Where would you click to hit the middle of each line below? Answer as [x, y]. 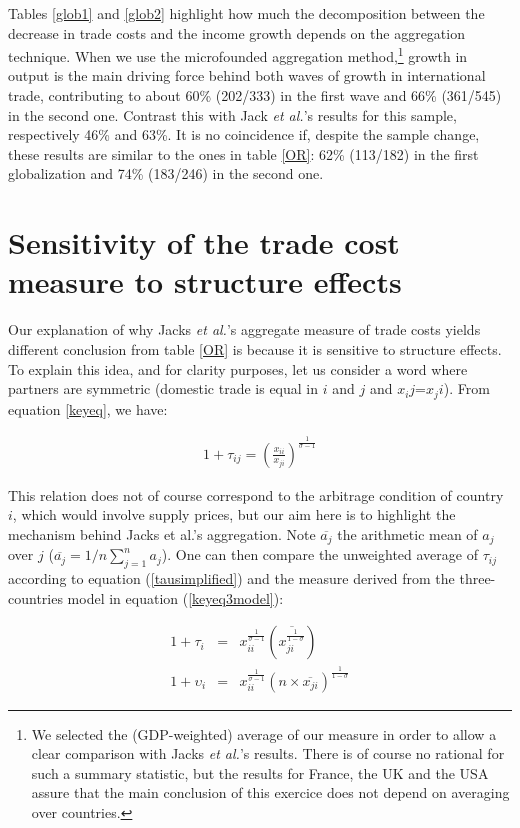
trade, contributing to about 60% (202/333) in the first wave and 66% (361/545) [255, 95]
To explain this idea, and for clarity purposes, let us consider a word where [238, 368]
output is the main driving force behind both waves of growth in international [247, 75]
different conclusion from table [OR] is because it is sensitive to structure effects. [255, 348]
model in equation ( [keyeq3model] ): [175, 597]
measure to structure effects [205, 281]
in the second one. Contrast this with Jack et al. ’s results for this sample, [232, 114]
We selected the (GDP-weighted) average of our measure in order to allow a [264, 733]
